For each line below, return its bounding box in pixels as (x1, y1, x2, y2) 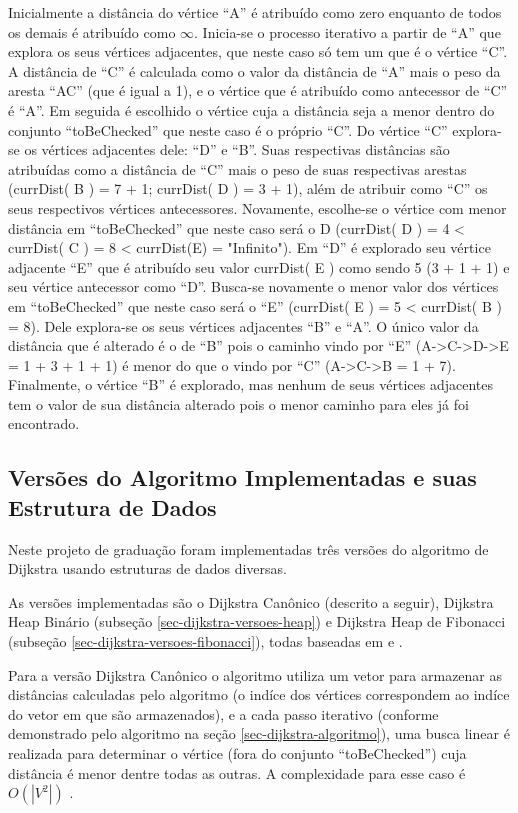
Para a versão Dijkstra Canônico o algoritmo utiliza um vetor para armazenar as (8, 664, 503, 685)
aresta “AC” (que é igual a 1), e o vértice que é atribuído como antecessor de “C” (8, 80, 508, 101)
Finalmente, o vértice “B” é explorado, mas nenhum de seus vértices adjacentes (8, 374, 493, 395)
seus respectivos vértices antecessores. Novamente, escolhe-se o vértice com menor (8, 197, 507, 218)
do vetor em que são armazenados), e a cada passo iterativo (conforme (8, 703, 439, 724)
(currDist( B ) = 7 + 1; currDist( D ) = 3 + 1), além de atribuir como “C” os (8, 178, 488, 199)
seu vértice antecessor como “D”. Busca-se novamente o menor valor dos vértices (8, 276, 499, 297)
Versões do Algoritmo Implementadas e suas (8, 462, 477, 493)
